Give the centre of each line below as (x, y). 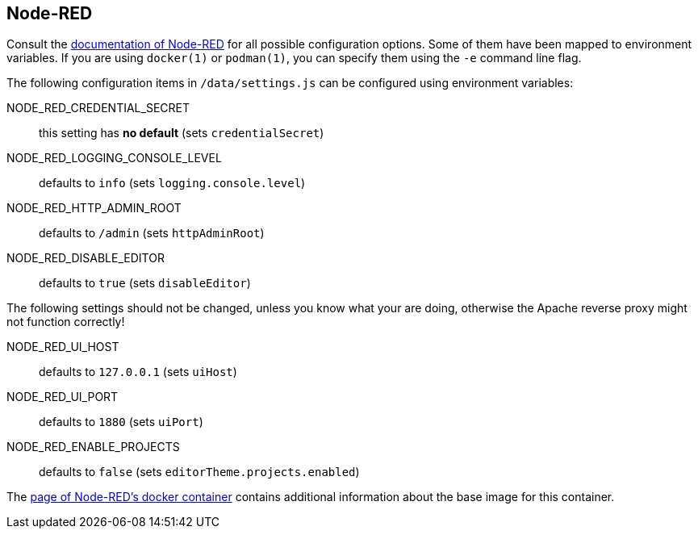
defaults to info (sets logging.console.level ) (172, 183)
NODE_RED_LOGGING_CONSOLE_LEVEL (114, 158)
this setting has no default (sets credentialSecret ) (182, 133)
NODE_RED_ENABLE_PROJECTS (93, 447)
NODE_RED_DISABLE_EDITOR (86, 258)
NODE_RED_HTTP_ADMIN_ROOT (94, 208)
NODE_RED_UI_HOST (63, 347)
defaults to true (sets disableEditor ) (145, 283)
